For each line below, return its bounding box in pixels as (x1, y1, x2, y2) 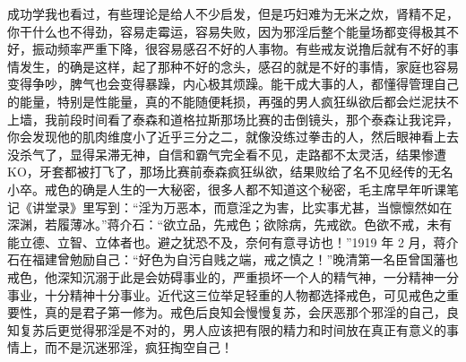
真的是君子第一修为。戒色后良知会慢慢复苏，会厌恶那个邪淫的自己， (44, 303, 446, 322)
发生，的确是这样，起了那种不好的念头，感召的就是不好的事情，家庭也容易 (19, 56, 459, 75)
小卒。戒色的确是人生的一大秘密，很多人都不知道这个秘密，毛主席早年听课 (7, 179, 446, 198)
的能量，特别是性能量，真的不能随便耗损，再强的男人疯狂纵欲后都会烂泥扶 (7, 91, 446, 110)
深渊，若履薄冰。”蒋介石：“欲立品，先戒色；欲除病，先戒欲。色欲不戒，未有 (7, 215, 453, 234)
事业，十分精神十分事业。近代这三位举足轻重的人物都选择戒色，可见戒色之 (7, 285, 446, 304)
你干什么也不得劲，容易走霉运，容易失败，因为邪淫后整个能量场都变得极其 (7, 22, 446, 40)
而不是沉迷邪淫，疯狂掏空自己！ (44, 338, 233, 357)
